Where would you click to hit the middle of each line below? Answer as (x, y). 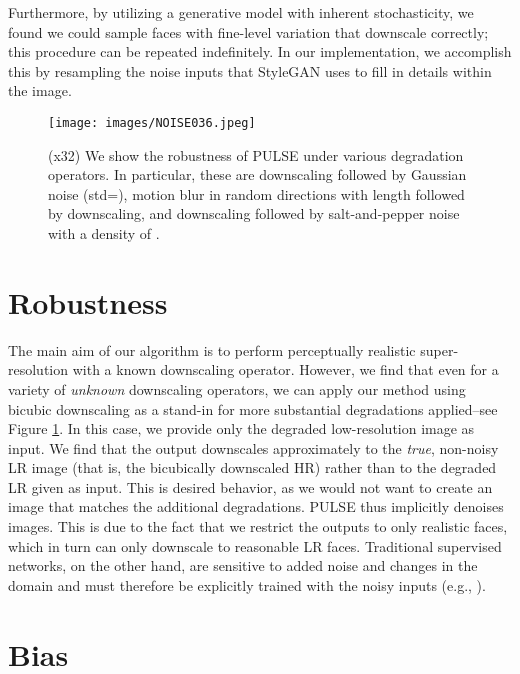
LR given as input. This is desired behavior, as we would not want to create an (250, 486)
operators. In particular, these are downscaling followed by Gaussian (257, 174)
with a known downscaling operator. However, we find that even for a (285, 369)
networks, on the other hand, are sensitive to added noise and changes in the (243, 565)
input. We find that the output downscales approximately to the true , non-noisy (253, 447)
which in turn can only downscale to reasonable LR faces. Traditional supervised (255, 545)
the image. (40, 90)
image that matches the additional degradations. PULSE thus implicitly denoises (256, 506)
